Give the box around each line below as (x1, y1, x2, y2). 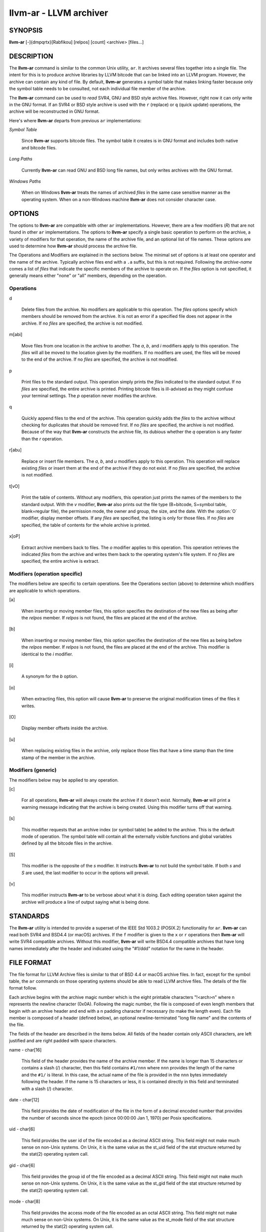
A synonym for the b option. (21, 673, 78, 680)
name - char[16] (9, 1047, 42, 1053)
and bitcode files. (21, 144, 57, 150)
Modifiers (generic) (9, 767, 57, 774)
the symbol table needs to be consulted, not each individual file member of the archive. (9, 86, 187, 92)
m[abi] (9, 332, 23, 338)
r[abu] (9, 447, 22, 453)
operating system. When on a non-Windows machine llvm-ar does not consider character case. (21, 196, 217, 202)
